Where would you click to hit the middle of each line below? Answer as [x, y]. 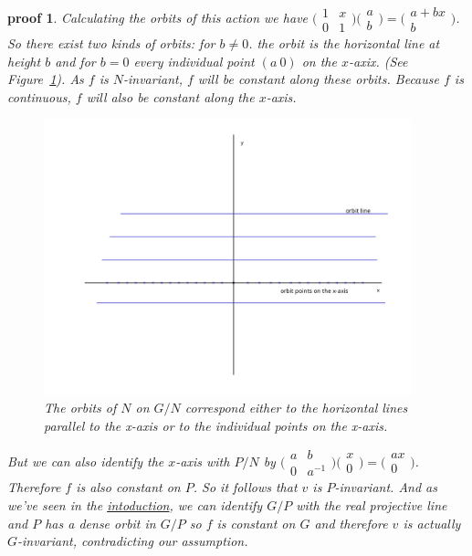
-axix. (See [378, 61]
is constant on [256, 523]
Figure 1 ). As [46, 79]
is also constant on [128, 487]
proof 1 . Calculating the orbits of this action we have [158, 18]
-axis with [203, 461]
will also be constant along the [170, 96]
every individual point [194, 61]
